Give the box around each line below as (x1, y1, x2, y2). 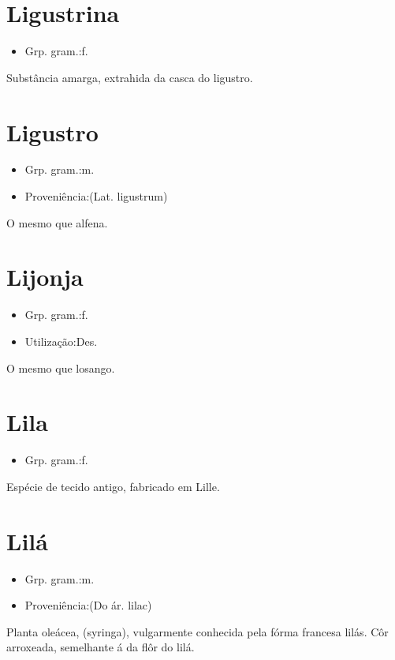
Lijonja (6, 261, 84, 293)
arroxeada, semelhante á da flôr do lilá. (6, 639, 195, 655)
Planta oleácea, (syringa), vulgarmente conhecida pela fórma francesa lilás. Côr (6, 623, 389, 639)
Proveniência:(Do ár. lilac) (24, 597, 152, 613)
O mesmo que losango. (6, 359, 115, 376)
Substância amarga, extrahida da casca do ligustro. (6, 69, 253, 85)
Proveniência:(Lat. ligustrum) (24, 188, 168, 204)
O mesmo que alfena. (6, 214, 108, 231)
